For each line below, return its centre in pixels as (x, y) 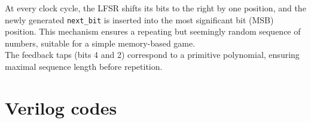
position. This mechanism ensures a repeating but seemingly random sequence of (153, 31)
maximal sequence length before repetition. (84, 67)
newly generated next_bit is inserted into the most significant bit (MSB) (139, 19)
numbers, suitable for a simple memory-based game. (100, 43)
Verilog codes (61, 107)
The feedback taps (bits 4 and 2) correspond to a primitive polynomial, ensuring (152, 55)
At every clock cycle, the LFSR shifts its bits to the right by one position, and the (155, 8)
